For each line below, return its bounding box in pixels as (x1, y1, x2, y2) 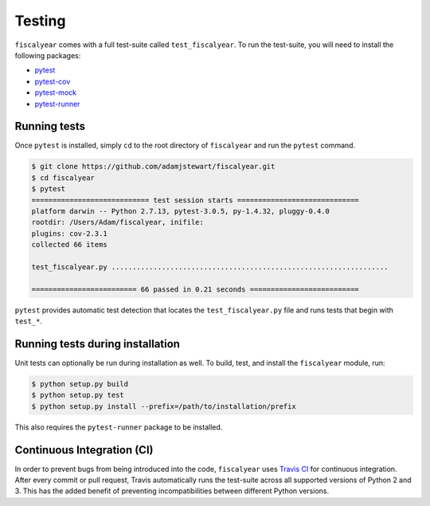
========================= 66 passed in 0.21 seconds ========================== (31, 284, 360, 294)
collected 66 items (31, 240, 107, 249)
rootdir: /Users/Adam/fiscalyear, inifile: (31, 218, 205, 227)
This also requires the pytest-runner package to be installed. (14, 422, 223, 432)
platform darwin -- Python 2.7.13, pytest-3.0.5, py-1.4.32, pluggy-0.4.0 (31, 206, 330, 215)
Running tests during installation (14, 337, 181, 351)
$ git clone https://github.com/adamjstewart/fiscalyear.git (31, 162, 276, 171)
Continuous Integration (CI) (14, 443, 154, 457)
